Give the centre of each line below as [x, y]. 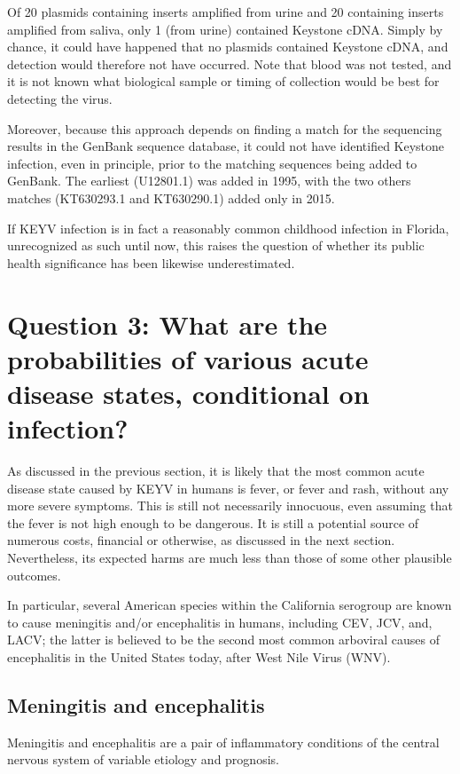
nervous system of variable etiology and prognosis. [143, 759]
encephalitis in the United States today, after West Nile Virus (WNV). [199, 656]
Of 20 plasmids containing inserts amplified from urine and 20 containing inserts [226, 12]
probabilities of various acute [188, 358]
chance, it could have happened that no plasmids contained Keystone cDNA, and [228, 47]
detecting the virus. [60, 98]
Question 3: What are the [168, 324]
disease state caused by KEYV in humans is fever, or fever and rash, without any [228, 488]
